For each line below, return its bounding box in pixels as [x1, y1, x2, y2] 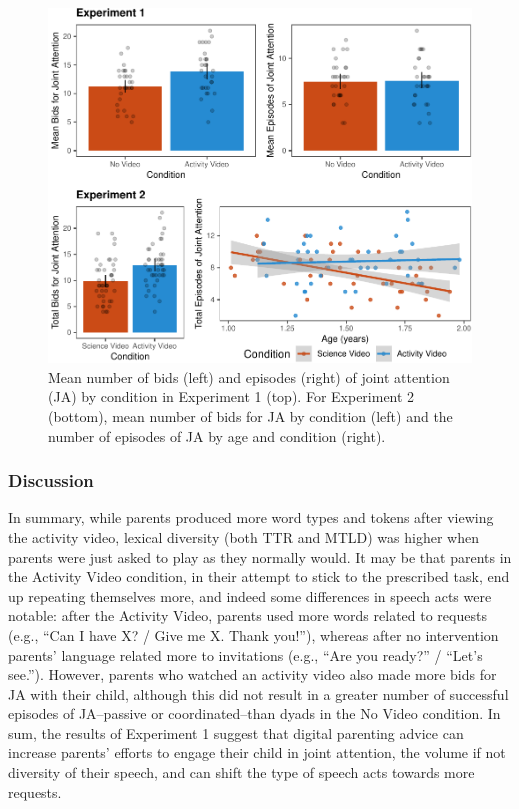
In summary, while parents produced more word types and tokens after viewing [8, 507, 494, 528]
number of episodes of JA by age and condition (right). [48, 425, 386, 446]
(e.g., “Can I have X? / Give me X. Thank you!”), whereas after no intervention [8, 624, 499, 645]
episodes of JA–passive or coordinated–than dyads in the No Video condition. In [8, 703, 501, 724]
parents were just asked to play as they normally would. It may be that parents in [8, 546, 512, 567]
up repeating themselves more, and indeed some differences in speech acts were [8, 585, 492, 606]
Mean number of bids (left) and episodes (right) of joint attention [48, 366, 450, 387]
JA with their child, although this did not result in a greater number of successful [8, 683, 509, 704]
